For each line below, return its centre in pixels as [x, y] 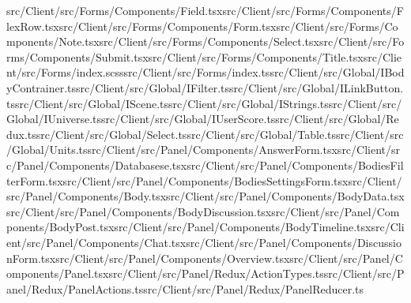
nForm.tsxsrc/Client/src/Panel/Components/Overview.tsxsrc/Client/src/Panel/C [205, 258]
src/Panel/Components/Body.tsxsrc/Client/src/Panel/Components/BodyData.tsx [205, 196]
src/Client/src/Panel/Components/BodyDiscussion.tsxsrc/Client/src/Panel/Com [203, 211]
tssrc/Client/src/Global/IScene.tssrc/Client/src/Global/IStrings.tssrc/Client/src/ [204, 103]
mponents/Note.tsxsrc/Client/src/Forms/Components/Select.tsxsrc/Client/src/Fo [205, 41]
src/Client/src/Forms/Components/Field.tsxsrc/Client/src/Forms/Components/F [205, 10]
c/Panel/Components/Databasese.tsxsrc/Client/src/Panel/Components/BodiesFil [205, 165]
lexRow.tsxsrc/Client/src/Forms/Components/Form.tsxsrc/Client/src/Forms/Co [202, 26]
